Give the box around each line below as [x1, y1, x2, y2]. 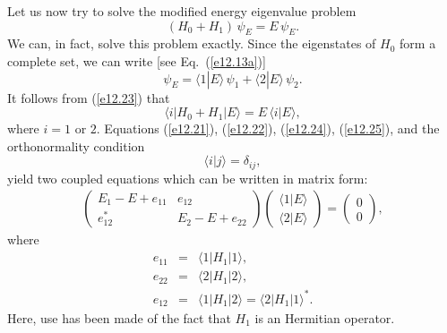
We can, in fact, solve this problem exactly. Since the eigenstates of [7, 34, 376, 53]
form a [400, 34, 436, 53]
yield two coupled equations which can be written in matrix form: [7, 168, 368, 187]
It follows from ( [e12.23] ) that [7, 88, 170, 107]
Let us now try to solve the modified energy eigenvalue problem [7, 2, 357, 20]
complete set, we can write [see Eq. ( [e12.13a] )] [7, 51, 266, 70]
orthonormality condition [7, 136, 145, 155]
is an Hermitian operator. [254, 308, 395, 327]
